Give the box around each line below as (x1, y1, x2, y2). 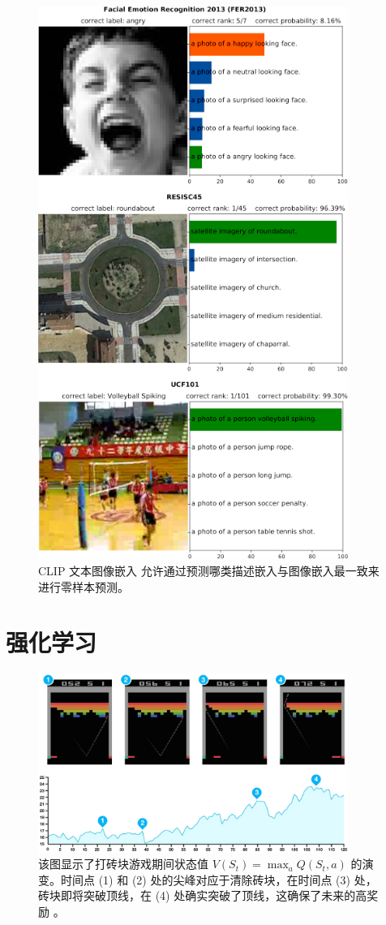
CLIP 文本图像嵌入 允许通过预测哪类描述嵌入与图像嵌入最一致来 (38, 561, 380, 579)
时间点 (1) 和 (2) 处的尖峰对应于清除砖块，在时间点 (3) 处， (60, 871, 377, 888)
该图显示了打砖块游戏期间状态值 (38, 855, 208, 872)
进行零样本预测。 (38, 578, 129, 595)
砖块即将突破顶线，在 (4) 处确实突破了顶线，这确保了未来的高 (38, 887, 367, 904)
